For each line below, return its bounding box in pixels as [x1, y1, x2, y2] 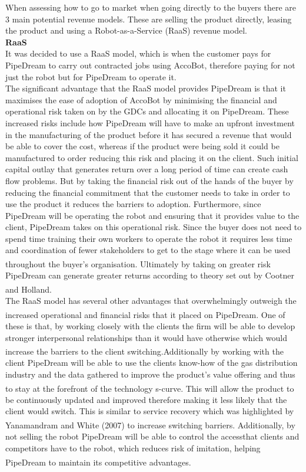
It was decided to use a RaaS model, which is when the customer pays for [5, 47, 271, 60]
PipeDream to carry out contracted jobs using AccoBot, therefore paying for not [5, 58, 295, 71]
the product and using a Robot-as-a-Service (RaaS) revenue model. [5, 24, 247, 37]
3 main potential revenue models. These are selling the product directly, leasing [5, 12, 292, 25]
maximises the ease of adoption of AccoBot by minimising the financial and [5, 93, 277, 106]
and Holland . [5, 283, 52, 295]
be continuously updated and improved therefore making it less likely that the [5, 393, 287, 405]
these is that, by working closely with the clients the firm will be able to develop [5, 320, 295, 332]
